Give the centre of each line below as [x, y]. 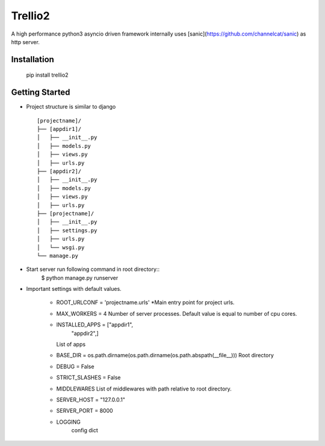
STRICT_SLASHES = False [88, 378]
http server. [26, 42]
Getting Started [41, 93]
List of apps [71, 345]
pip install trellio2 [47, 75]
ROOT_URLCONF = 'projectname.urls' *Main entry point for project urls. [145, 302]
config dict [85, 430]
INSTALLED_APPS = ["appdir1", [95, 325]
